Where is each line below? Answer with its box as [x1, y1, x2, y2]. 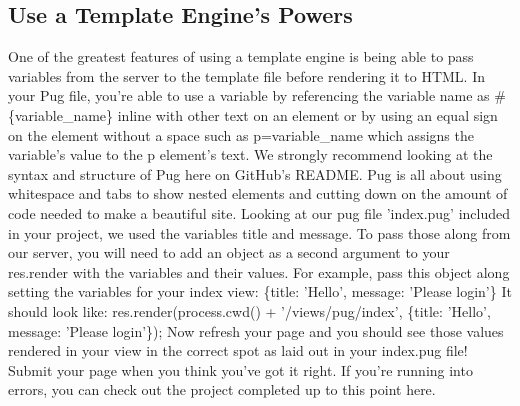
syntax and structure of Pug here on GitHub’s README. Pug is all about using [8, 163, 502, 184]
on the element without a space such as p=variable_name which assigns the [8, 124, 474, 145]
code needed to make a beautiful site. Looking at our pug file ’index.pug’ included [8, 202, 511, 223]
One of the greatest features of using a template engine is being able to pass [8, 46, 474, 67]
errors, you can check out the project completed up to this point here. [8, 379, 436, 400]
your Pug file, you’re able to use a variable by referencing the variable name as [8, 85, 490, 106]
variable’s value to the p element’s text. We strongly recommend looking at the [8, 144, 493, 165]
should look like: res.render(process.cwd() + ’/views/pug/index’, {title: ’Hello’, [8, 300, 491, 321]
